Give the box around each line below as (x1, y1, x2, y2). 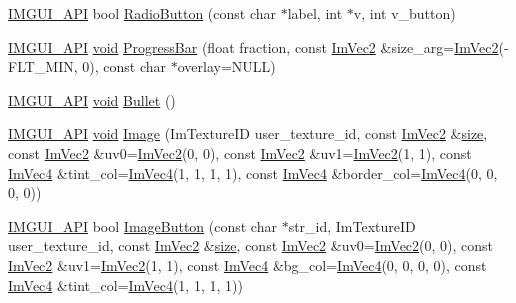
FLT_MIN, (8, 56, 78, 77)
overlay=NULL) (177, 56, 276, 77)
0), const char (82, 56, 167, 77)
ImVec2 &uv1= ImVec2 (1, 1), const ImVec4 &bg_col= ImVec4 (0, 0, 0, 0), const (8, 254, 487, 275)
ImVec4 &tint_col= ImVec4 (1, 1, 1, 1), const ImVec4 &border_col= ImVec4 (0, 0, (8, 162, 498, 183)
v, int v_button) (353, 3, 456, 23)
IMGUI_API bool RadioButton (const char (8, 3, 277, 23)
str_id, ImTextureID (288, 215, 416, 236)
